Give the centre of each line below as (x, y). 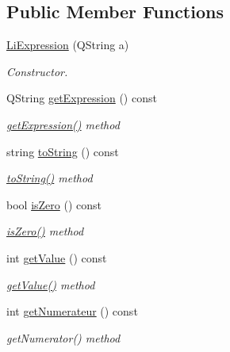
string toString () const (63, 151)
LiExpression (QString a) (68, 45)
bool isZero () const (54, 204)
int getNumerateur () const (72, 311)
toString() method (50, 178)
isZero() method (45, 231)
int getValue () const (57, 257)
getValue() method (51, 284)
